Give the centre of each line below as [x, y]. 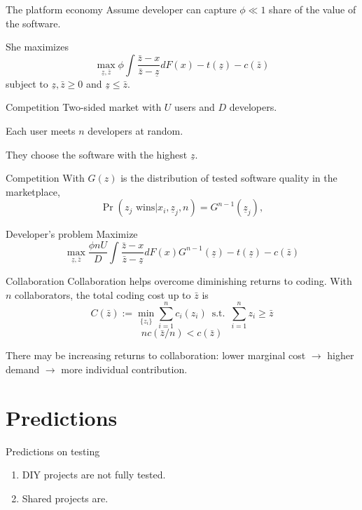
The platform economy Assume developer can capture [121, 9]
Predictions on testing [53, 451]
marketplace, [33, 191]
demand [23, 369]
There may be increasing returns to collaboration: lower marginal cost [156, 355]
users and [195, 107]
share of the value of [313, 9]
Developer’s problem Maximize [72, 234]
